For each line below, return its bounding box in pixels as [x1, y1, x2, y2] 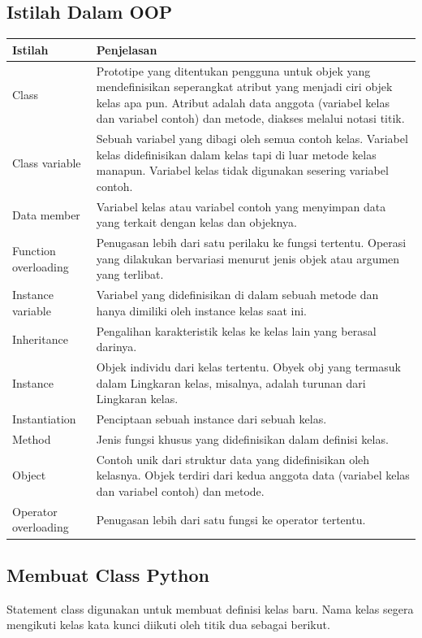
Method [12, 431, 51, 448]
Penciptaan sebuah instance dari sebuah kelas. [96, 410, 327, 428]
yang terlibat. [96, 266, 164, 283]
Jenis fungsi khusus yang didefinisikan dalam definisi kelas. [96, 431, 389, 448]
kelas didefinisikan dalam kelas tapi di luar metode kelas [96, 145, 377, 163]
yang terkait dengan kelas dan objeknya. [96, 214, 297, 231]
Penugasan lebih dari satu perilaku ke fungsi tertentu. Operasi [96, 234, 407, 251]
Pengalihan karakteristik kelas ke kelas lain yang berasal [96, 322, 377, 339]
